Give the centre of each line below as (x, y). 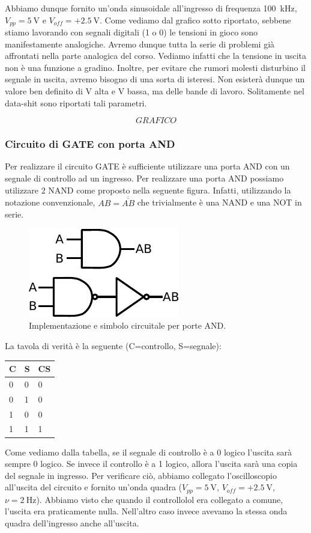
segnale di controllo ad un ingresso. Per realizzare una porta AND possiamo (144, 178)
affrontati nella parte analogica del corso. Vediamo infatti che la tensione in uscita (156, 56)
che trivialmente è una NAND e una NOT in (219, 202)
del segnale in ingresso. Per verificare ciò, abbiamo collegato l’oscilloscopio (141, 475)
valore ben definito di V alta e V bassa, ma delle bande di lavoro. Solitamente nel (155, 91)
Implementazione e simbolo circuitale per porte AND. (128, 325)
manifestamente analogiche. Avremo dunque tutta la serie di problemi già (140, 44)
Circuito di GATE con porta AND (90, 144)
